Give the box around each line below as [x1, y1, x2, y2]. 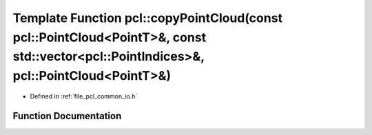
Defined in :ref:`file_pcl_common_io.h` [30, 92, 138, 100]
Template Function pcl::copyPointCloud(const [12, 10, 282, 25]
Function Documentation [12, 110, 122, 122]
